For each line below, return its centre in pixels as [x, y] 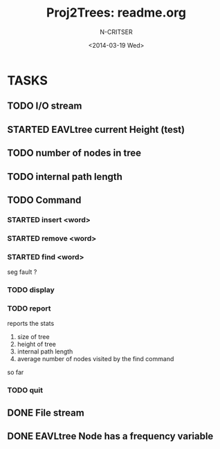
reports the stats [31, 324]
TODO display [31, 290]
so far [16, 372]
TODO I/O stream [45, 106]
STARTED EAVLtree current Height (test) [96, 129]
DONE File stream [46, 413]
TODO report [29, 308]
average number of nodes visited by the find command [95, 359]
